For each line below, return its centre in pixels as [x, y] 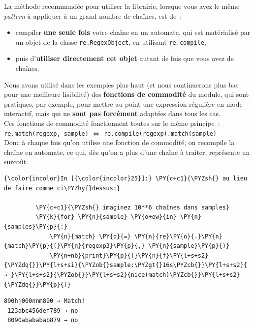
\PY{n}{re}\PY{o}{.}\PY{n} [178, 236]
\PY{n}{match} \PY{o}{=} [90, 236]
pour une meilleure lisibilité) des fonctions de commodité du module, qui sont [127, 94]
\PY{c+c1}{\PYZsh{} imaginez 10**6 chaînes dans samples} [133, 207]
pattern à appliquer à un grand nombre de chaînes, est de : [93, 15]
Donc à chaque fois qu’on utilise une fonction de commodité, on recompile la [119, 142]
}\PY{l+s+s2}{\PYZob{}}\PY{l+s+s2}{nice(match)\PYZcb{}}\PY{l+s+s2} [126, 275]
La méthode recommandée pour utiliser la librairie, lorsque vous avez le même [122, 6]
